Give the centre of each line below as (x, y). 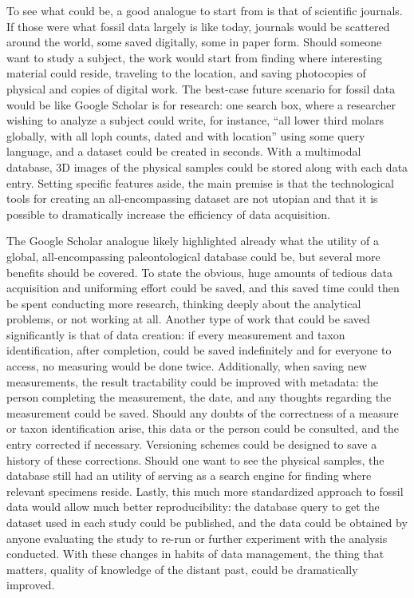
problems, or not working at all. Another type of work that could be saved (188, 319)
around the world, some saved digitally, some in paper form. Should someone (194, 42)
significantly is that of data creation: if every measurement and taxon (176, 334)
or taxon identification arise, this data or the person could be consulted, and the (203, 428)
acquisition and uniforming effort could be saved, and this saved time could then (203, 288)
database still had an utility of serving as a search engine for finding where (189, 475)
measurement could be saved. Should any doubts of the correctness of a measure (203, 412)
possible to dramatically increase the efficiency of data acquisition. (168, 214)
